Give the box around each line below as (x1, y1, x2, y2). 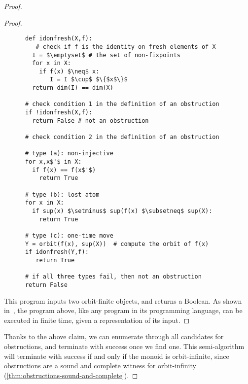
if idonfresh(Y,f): (25, 248, 89, 256)
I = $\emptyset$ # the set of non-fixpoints (32, 51, 180, 59)
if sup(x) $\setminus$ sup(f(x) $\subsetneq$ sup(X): (32, 207, 213, 214)
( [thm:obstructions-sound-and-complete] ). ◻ (4, 370, 138, 380)
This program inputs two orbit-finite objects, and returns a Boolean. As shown (4, 295, 242, 306)
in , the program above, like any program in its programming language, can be (4, 305, 243, 315)
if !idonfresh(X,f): (25, 109, 92, 116)
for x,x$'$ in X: (25, 158, 82, 166)
